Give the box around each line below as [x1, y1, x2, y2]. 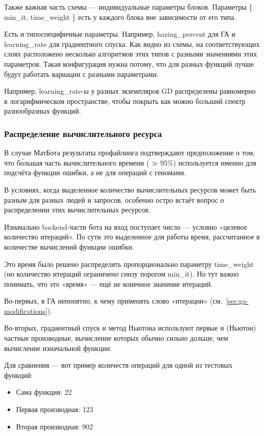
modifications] [4, 305, 48, 316]
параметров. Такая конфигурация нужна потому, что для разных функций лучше [4, 58, 254, 69]
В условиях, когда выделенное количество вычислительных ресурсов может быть [4, 184, 256, 195]
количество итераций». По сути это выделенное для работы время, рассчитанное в [4, 231, 260, 242]
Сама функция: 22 [16, 387, 72, 397]
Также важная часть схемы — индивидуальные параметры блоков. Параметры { [4, 2, 253, 12]
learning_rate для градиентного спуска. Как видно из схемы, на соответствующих [4, 38, 260, 49]
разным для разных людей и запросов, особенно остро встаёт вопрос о [4, 194, 224, 205]
